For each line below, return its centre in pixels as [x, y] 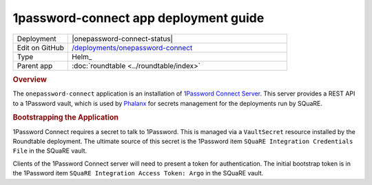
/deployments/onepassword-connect [132, 47]
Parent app [35, 65]
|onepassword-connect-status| [122, 39]
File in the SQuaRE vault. [50, 151]
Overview [30, 79]
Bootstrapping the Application [65, 118]
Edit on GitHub [41, 47]
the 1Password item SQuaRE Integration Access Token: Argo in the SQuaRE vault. [138, 173]
